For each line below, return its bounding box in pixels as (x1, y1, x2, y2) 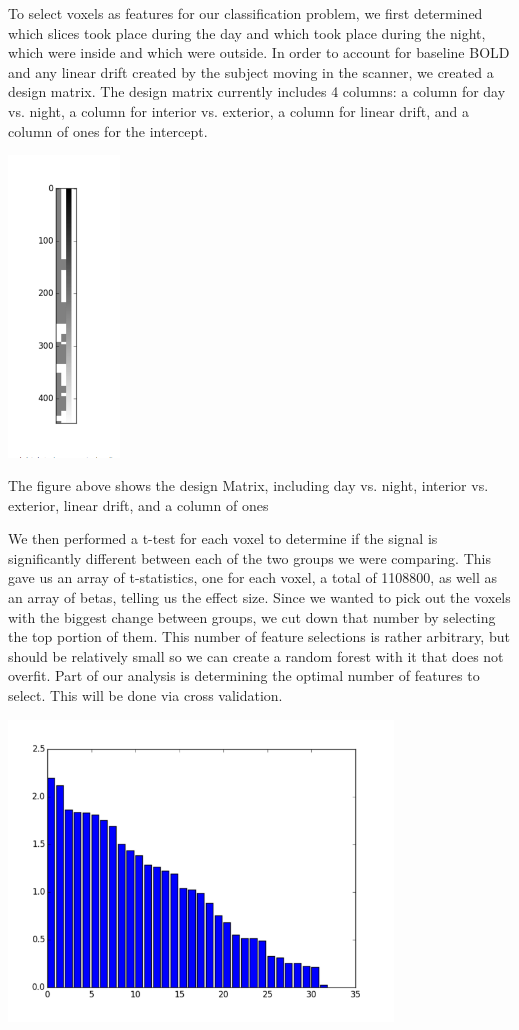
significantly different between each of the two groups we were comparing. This (8, 547, 491, 568)
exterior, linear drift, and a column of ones (8, 494, 269, 515)
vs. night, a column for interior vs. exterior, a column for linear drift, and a (8, 100, 469, 121)
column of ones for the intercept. (8, 120, 208, 141)
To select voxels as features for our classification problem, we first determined (8, 3, 483, 23)
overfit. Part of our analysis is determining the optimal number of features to (8, 665, 480, 686)
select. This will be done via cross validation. (8, 685, 283, 706)
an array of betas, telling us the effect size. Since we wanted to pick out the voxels (8, 587, 511, 608)
